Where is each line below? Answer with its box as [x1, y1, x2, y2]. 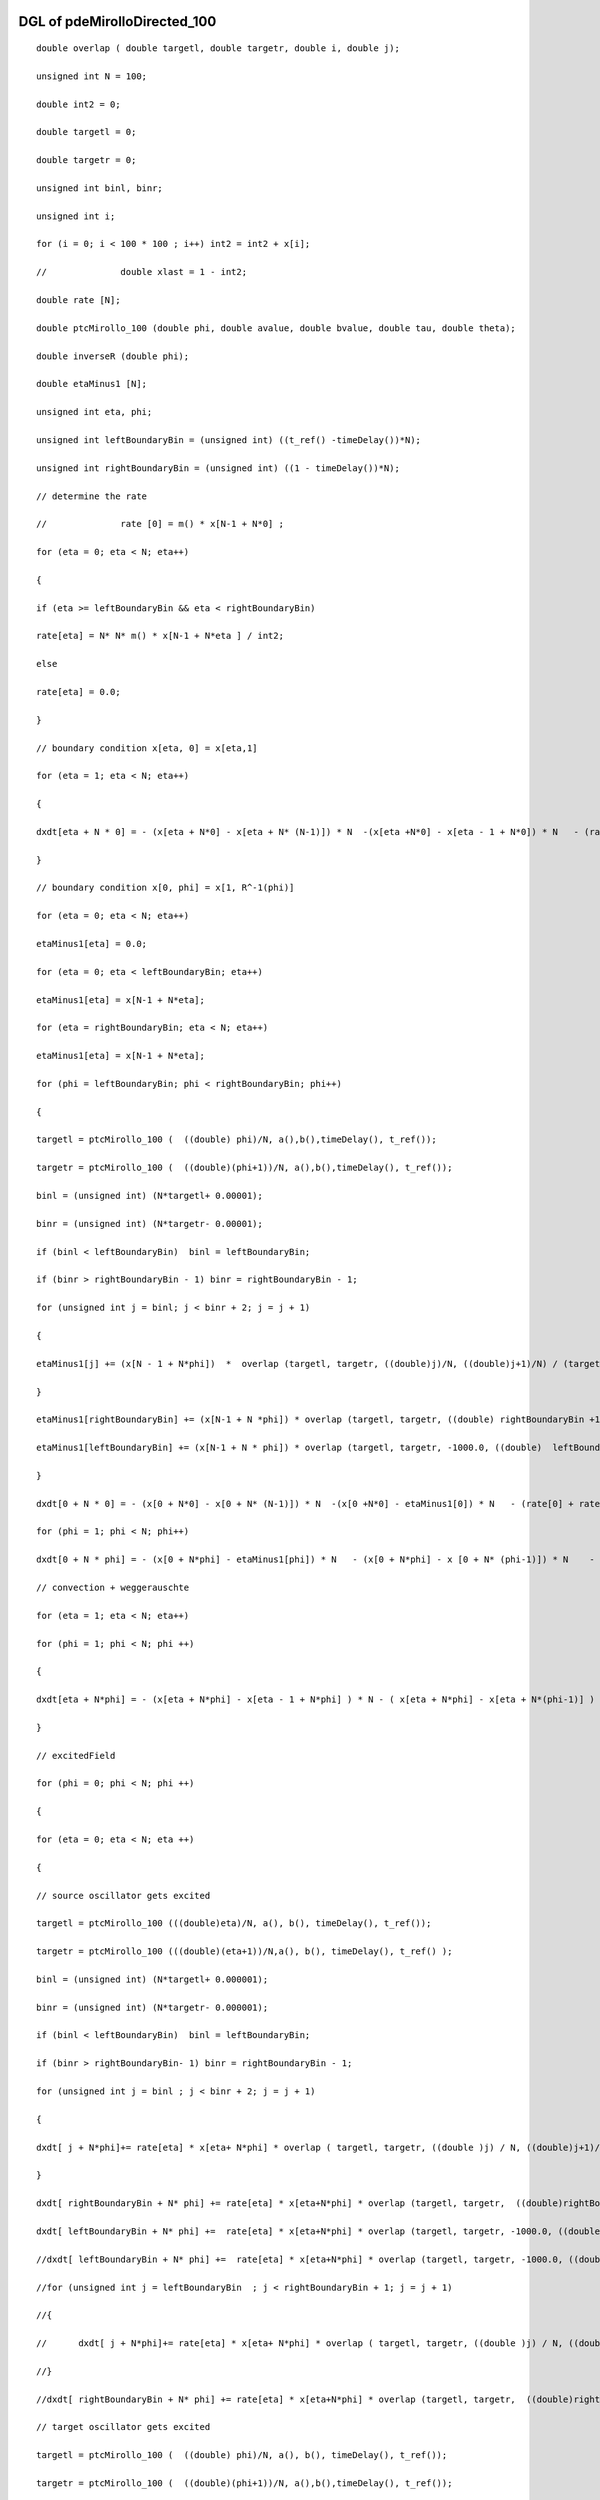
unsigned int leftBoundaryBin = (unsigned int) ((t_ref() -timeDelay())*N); [36, 434, 422, 445]
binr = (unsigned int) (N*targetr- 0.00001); [36, 1218, 264, 1229]
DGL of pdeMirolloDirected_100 [18, 13, 217, 30]
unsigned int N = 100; [36, 70, 148, 82]
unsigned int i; [36, 210, 116, 222]
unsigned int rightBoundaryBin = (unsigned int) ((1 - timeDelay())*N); [36, 462, 400, 474]
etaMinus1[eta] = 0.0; [36, 938, 148, 950]
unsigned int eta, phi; [36, 406, 153, 418]
